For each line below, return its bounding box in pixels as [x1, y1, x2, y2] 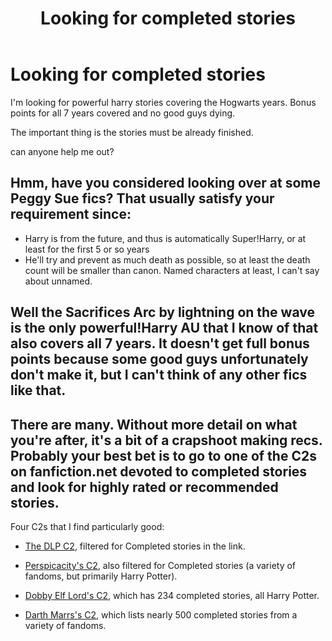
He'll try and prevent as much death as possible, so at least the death [24, 253, 311, 266]
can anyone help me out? [10, 145, 115, 157]
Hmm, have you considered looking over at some [10, 175, 321, 192]
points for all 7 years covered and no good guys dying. [10, 107, 236, 119]
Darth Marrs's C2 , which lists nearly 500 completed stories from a [24, 608, 298, 621]
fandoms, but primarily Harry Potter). [24, 570, 178, 582]
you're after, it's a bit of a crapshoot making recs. [10, 432, 323, 449]
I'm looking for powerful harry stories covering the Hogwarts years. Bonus [10, 96, 317, 108]
